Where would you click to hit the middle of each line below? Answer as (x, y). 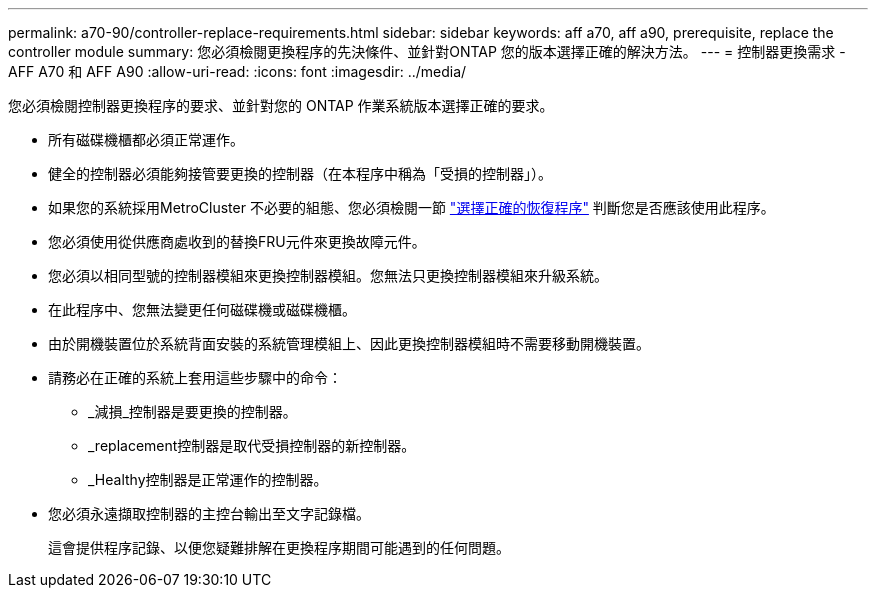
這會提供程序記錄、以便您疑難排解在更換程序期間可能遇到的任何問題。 (279, 547)
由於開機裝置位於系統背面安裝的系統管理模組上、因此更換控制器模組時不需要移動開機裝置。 (349, 343)
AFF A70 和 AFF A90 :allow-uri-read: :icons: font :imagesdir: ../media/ (237, 71)
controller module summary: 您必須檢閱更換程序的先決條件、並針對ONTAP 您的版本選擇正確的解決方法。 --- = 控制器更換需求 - (427, 51)
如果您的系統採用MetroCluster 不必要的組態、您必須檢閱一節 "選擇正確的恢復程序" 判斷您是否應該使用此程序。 (411, 207)
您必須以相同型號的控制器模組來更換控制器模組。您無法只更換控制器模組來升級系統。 (328, 275)
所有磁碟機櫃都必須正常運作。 (146, 139)
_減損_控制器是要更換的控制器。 (192, 411)
